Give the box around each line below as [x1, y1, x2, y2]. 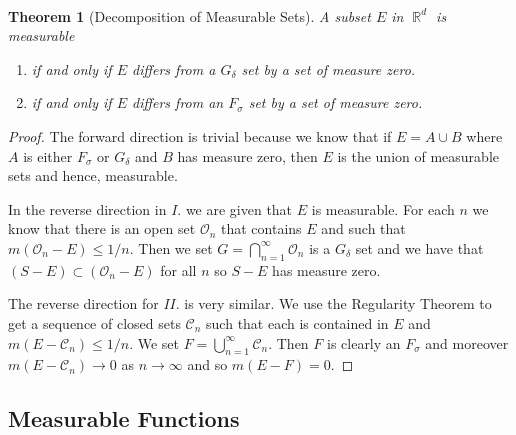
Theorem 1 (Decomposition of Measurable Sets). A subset [8, 5, 371, 26]
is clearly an [326, 332, 401, 353]
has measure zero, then [177, 145, 318, 166]
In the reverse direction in [8, 198, 167, 219]
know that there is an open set [8, 218, 196, 239]
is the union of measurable [337, 145, 499, 166]
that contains [221, 218, 302, 239]
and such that [321, 218, 406, 239]
